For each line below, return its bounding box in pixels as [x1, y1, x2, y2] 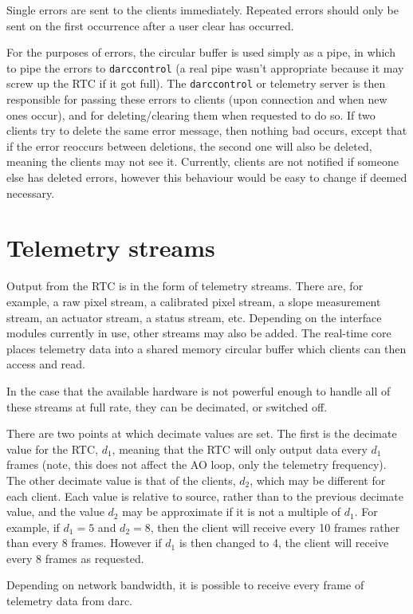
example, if [6, 518, 60, 535]
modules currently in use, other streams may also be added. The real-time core [6, 325, 391, 341]
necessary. [6, 184, 55, 201]
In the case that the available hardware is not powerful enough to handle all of [6, 382, 391, 399]
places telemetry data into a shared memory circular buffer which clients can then [6, 340, 407, 356]
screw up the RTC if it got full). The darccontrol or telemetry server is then [6, 75, 386, 92]
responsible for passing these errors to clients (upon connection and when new [6, 91, 387, 108]
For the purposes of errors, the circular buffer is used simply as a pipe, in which [6, 44, 395, 61]
